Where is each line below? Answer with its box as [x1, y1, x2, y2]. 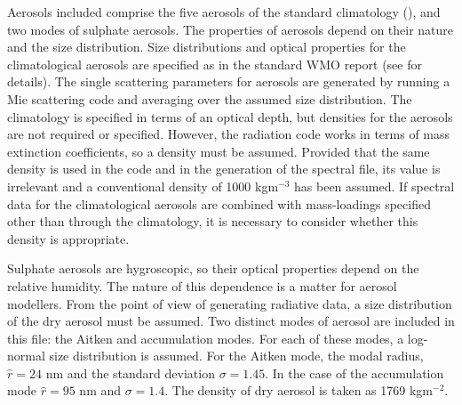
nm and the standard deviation [45, 363, 215, 382]
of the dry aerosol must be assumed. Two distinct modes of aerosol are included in [7, 312, 455, 330]
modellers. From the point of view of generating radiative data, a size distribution [7, 294, 452, 312]
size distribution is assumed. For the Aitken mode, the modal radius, [49, 346, 424, 365]
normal [7, 346, 45, 365]
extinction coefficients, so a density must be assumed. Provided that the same [7, 142, 430, 160]
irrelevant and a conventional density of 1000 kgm [7, 176, 279, 195]
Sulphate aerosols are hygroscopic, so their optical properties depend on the [7, 259, 419, 278]
